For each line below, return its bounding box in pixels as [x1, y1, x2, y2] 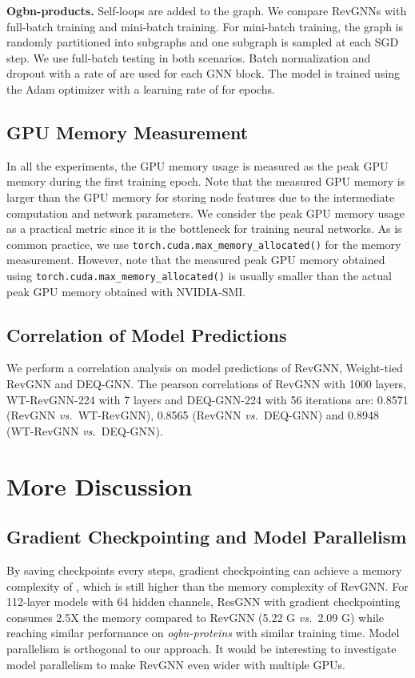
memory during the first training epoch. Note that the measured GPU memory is [6, 173, 405, 190]
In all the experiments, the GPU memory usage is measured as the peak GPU [6, 157, 389, 174]
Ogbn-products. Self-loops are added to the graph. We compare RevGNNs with [6, 2, 407, 18]
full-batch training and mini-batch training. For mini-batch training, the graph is [6, 18, 404, 34]
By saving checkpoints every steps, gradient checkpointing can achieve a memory [6, 561, 402, 578]
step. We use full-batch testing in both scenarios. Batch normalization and [6, 49, 371, 66]
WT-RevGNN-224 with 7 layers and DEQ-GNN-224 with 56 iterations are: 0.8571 [6, 391, 409, 407]
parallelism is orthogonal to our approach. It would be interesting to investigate [6, 640, 397, 656]
